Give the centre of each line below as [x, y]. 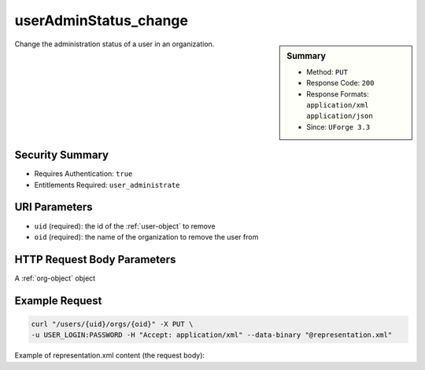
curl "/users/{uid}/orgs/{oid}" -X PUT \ [112, 324]
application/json [340, 116]
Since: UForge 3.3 [338, 126]
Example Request [58, 300]
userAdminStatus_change [102, 20]
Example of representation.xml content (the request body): [109, 355]
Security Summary [62, 155]
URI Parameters [54, 207]
